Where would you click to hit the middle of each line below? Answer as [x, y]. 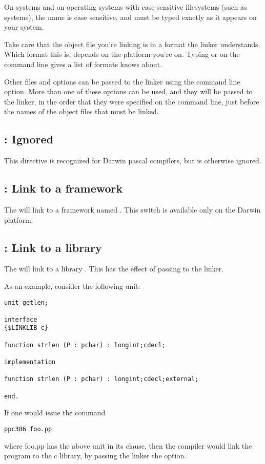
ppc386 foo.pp [28, 429]
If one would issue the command [55, 413]
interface [21, 319]
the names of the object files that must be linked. [81, 111]
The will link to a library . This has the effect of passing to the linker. [114, 269]
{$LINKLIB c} [26, 328]
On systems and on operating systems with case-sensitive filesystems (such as [126, 7]
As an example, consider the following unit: [72, 286]
